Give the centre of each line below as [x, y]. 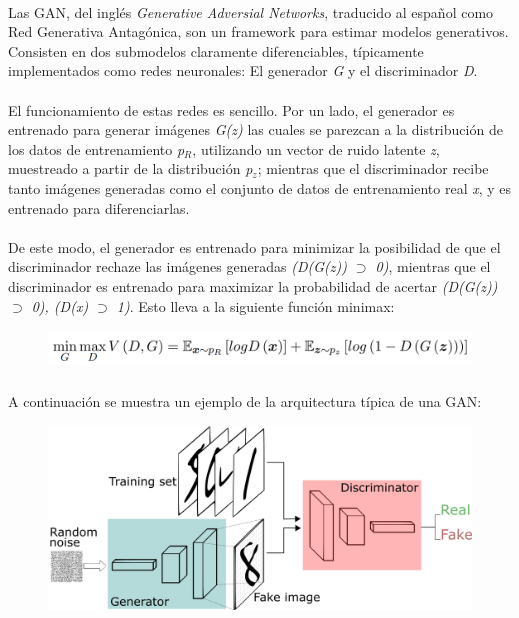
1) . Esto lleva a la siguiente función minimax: [255, 305]
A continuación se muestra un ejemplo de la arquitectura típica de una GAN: [245, 401]
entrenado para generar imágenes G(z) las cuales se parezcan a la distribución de [255, 129]
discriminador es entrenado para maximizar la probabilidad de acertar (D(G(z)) [253, 285]
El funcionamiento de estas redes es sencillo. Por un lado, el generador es [231, 109]
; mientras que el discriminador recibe [373, 168]
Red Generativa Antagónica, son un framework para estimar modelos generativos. [258, 31]
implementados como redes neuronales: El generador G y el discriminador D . [243, 70]
